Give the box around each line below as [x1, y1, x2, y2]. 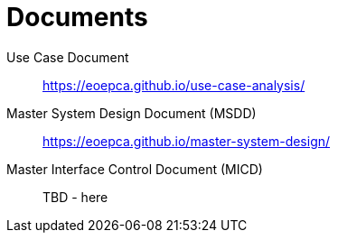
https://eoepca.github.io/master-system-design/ [42, 133, 331, 149]
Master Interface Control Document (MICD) [6, 161, 263, 177]
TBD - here [42, 189, 108, 205]
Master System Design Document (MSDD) [6, 105, 257, 121]
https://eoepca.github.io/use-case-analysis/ [42, 77, 305, 93]
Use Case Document [6, 49, 129, 65]
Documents [6, 2, 148, 32]
